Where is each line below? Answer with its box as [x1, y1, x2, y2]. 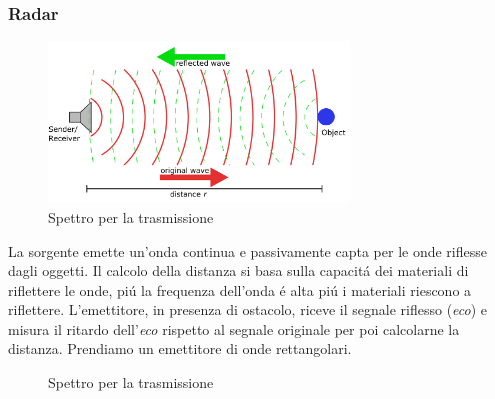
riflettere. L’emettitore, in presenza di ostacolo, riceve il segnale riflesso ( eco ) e [8, 299, 488, 320]
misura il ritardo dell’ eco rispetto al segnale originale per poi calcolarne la [8, 318, 460, 339]
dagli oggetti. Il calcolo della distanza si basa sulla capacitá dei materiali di [8, 260, 469, 281]
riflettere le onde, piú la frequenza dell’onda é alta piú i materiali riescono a [8, 279, 472, 300]
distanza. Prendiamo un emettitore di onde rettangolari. [8, 338, 352, 359]
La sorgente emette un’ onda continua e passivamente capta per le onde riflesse [8, 240, 487, 261]
